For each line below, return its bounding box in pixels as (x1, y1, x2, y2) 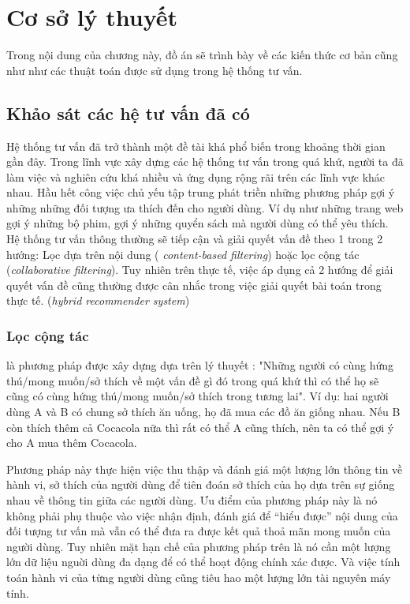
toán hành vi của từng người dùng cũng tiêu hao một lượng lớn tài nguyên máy (6, 568, 391, 585)
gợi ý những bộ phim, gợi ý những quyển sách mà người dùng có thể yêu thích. (6, 215, 389, 231)
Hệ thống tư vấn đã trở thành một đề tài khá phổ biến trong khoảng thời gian (6, 137, 386, 154)
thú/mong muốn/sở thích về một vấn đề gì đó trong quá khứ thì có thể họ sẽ (6, 372, 379, 388)
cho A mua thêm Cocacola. (6, 434, 137, 451)
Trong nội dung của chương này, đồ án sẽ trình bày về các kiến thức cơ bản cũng (6, 47, 398, 63)
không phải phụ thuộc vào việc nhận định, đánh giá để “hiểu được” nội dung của (6, 507, 398, 523)
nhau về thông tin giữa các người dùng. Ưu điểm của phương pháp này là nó (6, 492, 378, 508)
